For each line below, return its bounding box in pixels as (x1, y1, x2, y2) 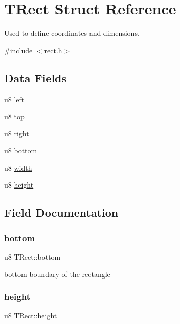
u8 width (4, 162, 32, 173)
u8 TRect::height (4, 310, 57, 321)
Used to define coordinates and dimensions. (4, 28, 140, 38)
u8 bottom (4, 145, 37, 156)
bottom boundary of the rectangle (4, 268, 110, 279)
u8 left (4, 94, 25, 104)
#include (4, 44, 33, 55)
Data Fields (4, 70, 67, 85)
